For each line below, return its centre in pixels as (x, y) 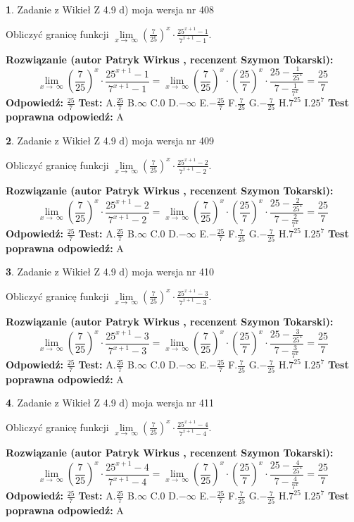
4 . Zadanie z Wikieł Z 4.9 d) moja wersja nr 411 (110, 403)
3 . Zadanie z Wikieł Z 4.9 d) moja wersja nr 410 (110, 272)
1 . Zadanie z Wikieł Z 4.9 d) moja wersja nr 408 (110, 9)
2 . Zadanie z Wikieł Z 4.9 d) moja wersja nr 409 (110, 141)
